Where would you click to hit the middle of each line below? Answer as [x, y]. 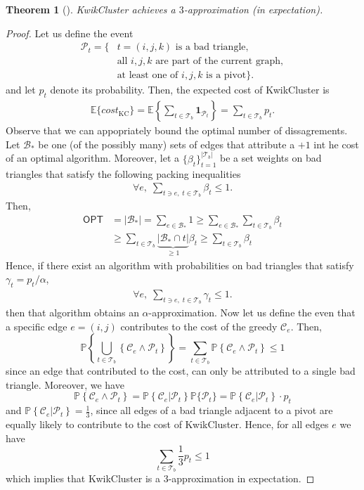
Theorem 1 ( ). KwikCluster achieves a [91, 9]
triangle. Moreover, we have [65, 384]
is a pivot [226, 76]
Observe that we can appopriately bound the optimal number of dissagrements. [177, 130]
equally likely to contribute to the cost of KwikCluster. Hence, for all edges [167, 424]
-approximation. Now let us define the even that [252, 312]
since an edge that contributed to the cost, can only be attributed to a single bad [181, 371]
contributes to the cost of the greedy [199, 326]
